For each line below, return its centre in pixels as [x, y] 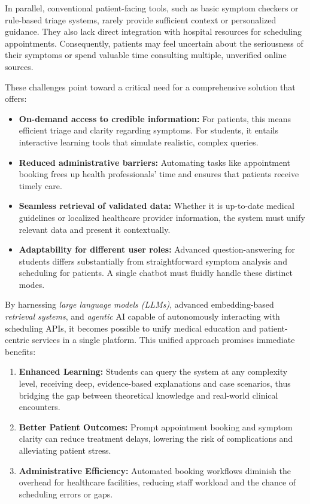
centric [17, 340]
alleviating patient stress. [65, 450]
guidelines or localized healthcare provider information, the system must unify [162, 217]
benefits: [20, 351]
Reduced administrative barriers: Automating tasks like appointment [155, 162]
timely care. [40, 185]
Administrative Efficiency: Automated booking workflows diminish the [155, 470]
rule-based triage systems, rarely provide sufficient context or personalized [141, 19]
